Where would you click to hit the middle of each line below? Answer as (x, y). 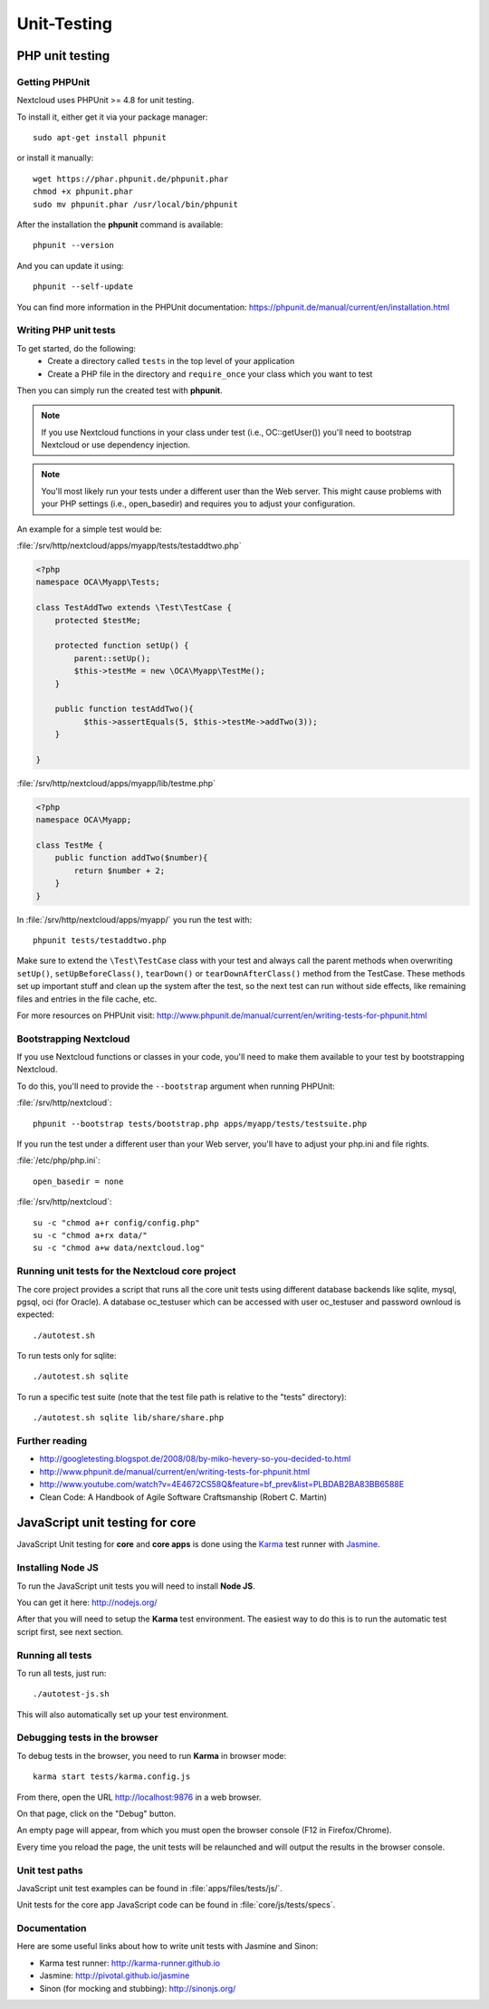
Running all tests (54, 1655)
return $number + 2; (120, 870)
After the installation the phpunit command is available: (120, 225)
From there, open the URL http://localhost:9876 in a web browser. (139, 1797)
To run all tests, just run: (62, 1673)
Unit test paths (50, 1870)
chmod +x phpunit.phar (83, 192)
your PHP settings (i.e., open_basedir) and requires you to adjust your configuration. (198, 504)
